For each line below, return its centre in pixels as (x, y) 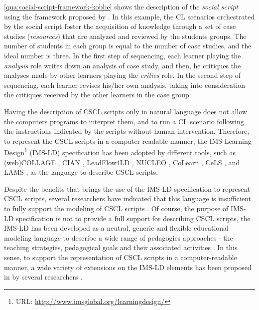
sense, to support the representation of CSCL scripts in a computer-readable (121, 257)
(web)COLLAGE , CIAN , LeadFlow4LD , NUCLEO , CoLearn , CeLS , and (122, 162)
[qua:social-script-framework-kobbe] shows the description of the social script (121, 6)
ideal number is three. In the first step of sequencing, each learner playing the (123, 55)
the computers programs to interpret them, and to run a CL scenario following (124, 121)
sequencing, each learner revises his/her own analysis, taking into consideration (125, 85)
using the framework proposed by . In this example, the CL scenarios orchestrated (129, 16)
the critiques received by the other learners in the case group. (98, 95)
